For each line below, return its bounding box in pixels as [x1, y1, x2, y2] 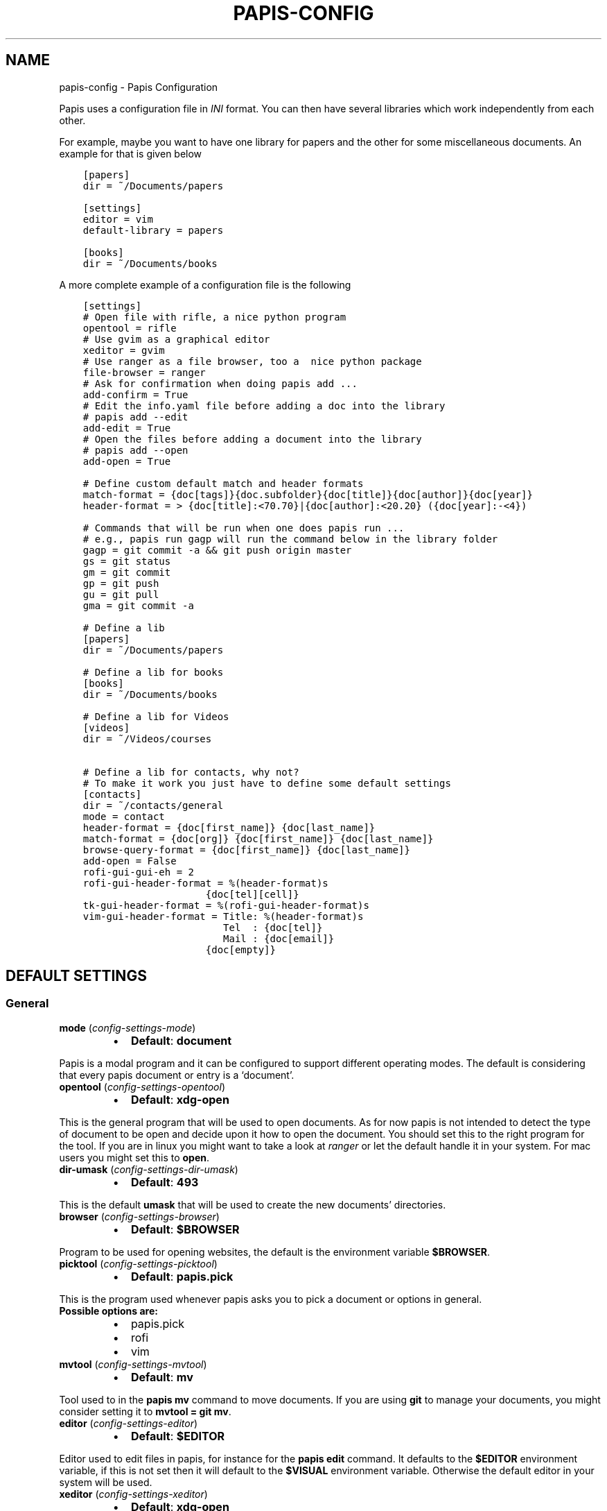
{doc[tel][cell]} [205, 888, 299, 900]
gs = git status [82, 555, 171, 567]
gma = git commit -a [82, 599, 194, 611]
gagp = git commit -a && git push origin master [82, 544, 352, 556]
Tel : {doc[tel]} [223, 921, 323, 933]
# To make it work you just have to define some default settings [82, 777, 451, 789]
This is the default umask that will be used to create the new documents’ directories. [59, 1198, 446, 1211]
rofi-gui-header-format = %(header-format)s [82, 877, 328, 889]
